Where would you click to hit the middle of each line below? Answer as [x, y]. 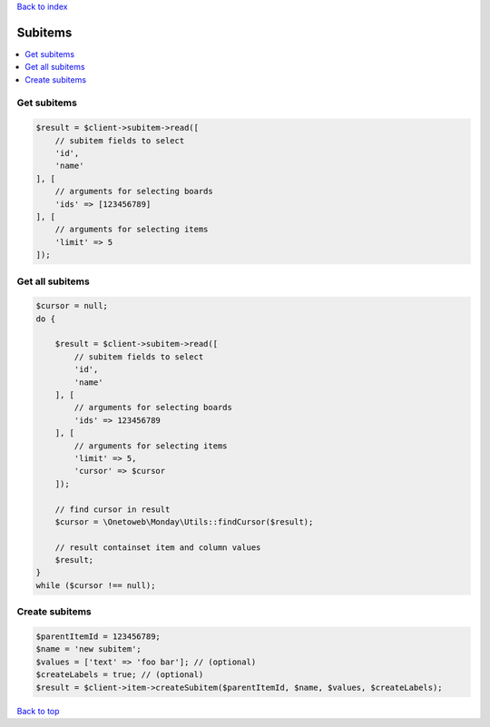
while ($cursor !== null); [96, 585]
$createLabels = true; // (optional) [120, 675]
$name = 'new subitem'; [89, 649]
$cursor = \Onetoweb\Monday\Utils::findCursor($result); [184, 521]
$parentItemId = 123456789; [98, 637]
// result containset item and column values [158, 547]
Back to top [38, 711]
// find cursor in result [113, 509]
